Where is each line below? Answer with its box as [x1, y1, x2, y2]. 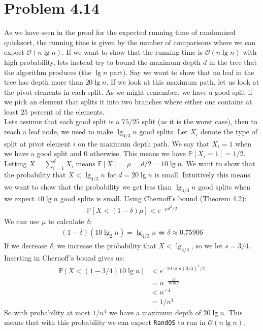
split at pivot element [4, 138, 71, 149]
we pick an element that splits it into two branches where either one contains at [4, 96, 252, 107]
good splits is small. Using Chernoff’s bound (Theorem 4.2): [60, 193, 247, 204]
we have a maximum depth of [109, 307, 201, 317]
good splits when [198, 181, 251, 192]
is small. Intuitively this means [154, 169, 250, 179]
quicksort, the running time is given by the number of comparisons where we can [4, 36, 256, 47]
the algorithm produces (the [4, 66, 91, 77]
